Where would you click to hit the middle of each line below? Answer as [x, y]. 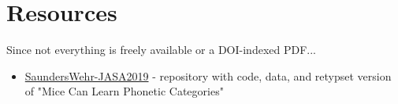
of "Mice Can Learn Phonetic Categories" [124, 91]
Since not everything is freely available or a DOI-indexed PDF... [161, 50]
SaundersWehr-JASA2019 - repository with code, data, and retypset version [208, 75]
